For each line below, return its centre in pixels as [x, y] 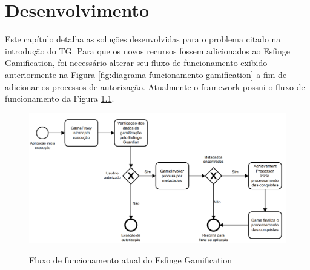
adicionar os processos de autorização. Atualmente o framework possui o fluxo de [155, 86]
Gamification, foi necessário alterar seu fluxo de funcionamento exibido [136, 63]
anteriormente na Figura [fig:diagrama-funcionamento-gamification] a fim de [146, 74]
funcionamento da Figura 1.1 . [60, 98]
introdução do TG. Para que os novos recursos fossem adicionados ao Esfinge [148, 51]
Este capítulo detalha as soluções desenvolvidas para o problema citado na [143, 39]
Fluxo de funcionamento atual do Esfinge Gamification [131, 260]
